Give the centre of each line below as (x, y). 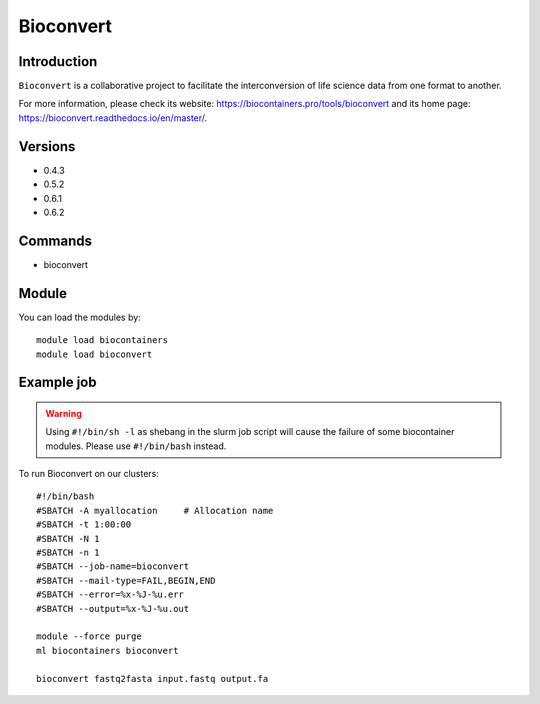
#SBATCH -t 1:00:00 (84, 524)
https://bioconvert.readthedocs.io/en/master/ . (113, 117)
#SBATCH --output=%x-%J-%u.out (113, 608)
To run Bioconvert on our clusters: (89, 474)
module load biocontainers (102, 340)
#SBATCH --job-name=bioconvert (113, 566)
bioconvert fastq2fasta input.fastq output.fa (152, 678)
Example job (57, 382)
